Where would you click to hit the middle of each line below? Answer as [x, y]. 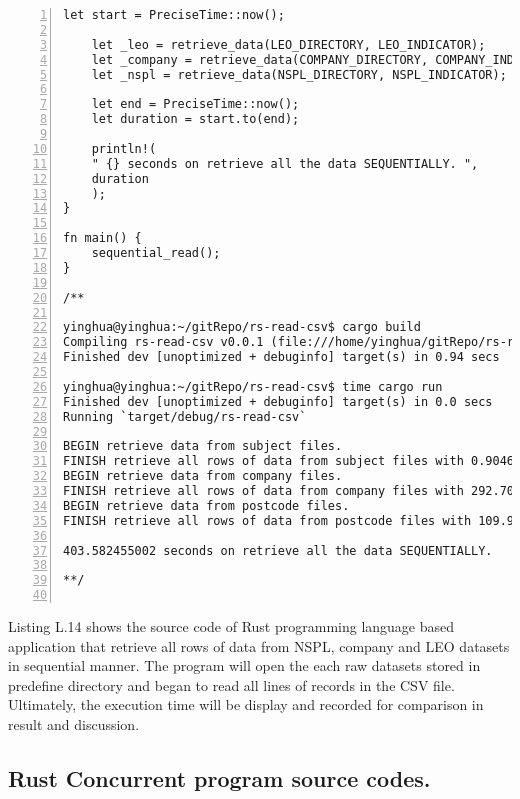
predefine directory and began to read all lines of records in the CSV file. [231, 684]
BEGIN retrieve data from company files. [203, 476]
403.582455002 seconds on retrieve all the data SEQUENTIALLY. [278, 550]
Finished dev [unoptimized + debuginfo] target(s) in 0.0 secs [278, 401]
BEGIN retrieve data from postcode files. [206, 505]
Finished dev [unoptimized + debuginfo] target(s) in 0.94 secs [281, 357]
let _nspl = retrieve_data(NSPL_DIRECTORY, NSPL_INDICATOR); [299, 74]
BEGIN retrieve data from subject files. [203, 446]
